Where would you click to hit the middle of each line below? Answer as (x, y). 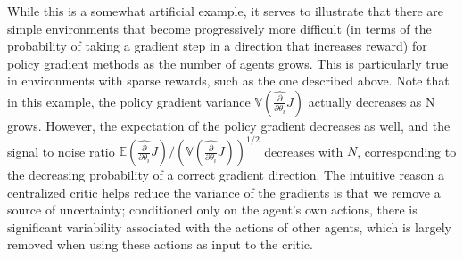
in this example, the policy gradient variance (129, 101)
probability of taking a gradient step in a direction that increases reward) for (217, 46)
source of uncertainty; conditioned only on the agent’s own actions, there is (212, 210)
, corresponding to (407, 151)
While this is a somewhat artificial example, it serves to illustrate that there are (226, 11)
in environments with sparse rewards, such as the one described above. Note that (228, 81)
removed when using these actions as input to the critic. (160, 244)
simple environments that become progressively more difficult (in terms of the (219, 28)
